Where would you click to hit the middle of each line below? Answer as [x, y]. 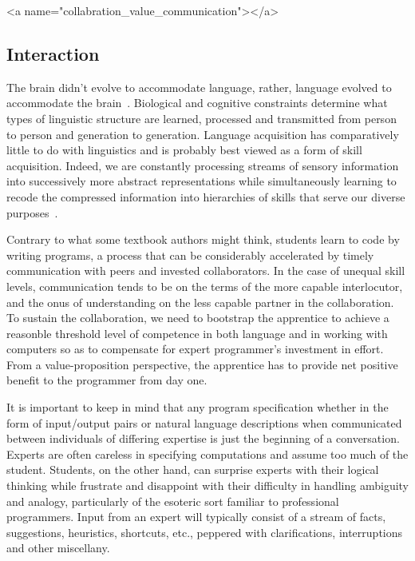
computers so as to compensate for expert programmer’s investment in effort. [195, 349]
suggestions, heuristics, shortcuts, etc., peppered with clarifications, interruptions [205, 532]
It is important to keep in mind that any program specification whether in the [198, 407]
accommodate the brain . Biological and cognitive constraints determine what [197, 103]
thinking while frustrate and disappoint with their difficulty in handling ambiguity [207, 485]
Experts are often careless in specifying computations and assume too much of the [207, 454]
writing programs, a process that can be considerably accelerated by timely [190, 255]
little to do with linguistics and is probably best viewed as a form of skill [184, 150]
